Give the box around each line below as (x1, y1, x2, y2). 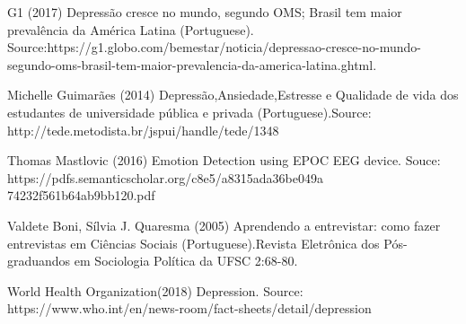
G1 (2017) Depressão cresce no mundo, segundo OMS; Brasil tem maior (7, 3, 402, 21)
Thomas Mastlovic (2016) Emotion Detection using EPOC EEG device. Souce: (7, 151, 441, 170)
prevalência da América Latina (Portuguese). (7, 20, 254, 39)
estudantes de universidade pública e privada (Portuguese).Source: (7, 102, 372, 121)
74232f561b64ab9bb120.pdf (7, 186, 155, 205)
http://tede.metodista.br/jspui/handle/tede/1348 (7, 120, 279, 139)
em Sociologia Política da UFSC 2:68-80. (74, 251, 298, 270)
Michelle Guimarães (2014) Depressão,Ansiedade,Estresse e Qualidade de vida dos (7, 85, 459, 104)
